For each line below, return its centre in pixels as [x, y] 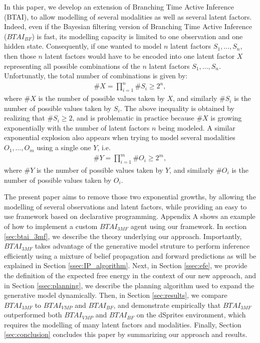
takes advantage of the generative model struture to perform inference [142, 246]
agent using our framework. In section [189, 226]
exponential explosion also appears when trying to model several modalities [120, 137]
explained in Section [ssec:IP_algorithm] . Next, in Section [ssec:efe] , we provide [126, 265]
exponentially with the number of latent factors [77, 127]
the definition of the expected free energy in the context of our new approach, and [130, 275]
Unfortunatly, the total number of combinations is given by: [96, 76]
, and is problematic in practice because [133, 118]
